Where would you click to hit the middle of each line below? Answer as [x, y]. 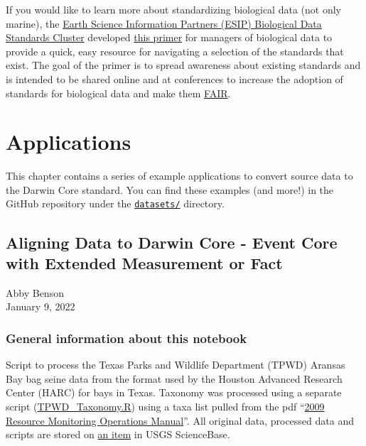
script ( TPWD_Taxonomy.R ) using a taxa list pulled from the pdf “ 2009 [165, 406]
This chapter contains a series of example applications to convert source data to [179, 176]
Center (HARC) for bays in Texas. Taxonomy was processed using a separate [174, 392]
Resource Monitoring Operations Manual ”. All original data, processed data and [180, 420]
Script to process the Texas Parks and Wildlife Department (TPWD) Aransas [176, 365]
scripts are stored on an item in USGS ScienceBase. [118, 434]
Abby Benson [35, 292]
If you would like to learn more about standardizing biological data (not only [173, 9]
